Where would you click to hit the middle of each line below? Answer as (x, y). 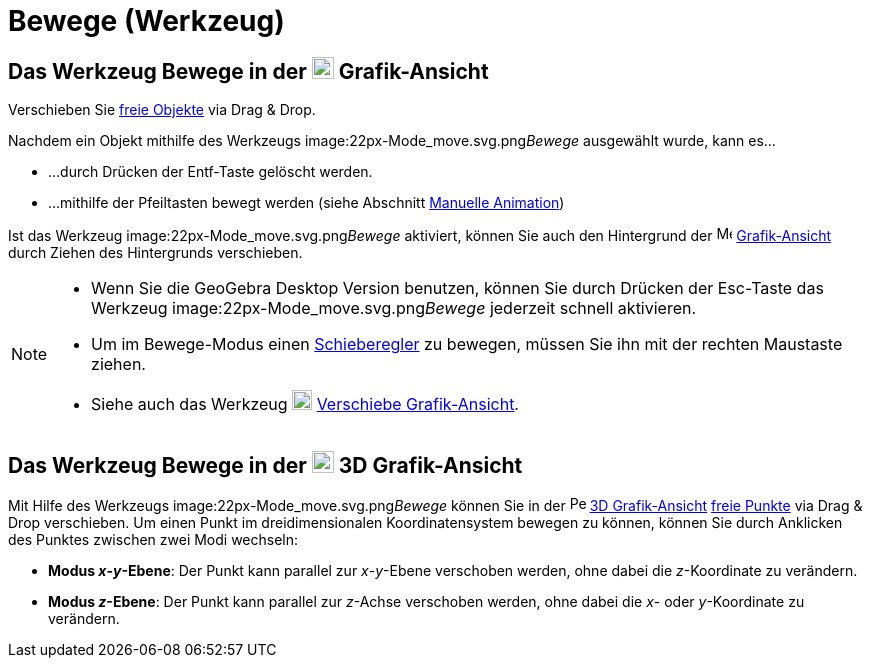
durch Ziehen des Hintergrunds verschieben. (155, 253)
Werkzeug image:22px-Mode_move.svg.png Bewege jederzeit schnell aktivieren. (394, 308)
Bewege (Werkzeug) (146, 21)
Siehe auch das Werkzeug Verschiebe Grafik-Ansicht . (305, 404)
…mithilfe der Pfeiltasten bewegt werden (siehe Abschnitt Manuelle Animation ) (306, 203)
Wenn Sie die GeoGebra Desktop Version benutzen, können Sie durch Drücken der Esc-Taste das (457, 288)
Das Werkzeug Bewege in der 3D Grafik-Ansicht (265, 465)
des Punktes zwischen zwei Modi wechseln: (153, 540)
